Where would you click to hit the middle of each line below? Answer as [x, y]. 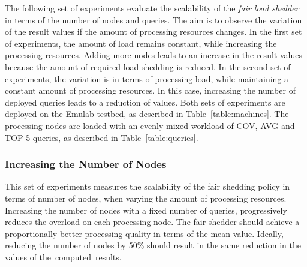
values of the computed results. [63, 256]
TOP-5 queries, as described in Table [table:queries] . [102, 137]
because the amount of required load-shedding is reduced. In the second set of [148, 66]
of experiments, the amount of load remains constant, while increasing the [141, 43]
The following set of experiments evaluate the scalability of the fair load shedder [152, 8]
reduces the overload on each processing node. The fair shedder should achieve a [152, 222]
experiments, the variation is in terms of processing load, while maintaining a [147, 78]
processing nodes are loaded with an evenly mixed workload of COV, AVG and [150, 125]
